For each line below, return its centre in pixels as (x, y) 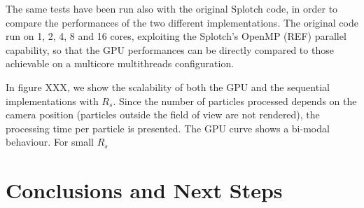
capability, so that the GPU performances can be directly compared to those (170, 49)
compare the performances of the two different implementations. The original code (182, 22)
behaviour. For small (50, 142)
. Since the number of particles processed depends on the (235, 100)
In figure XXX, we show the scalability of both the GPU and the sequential (168, 86)
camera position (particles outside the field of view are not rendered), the (163, 115)
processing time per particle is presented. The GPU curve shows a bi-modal (168, 128)
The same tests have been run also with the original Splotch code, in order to (172, 8)
